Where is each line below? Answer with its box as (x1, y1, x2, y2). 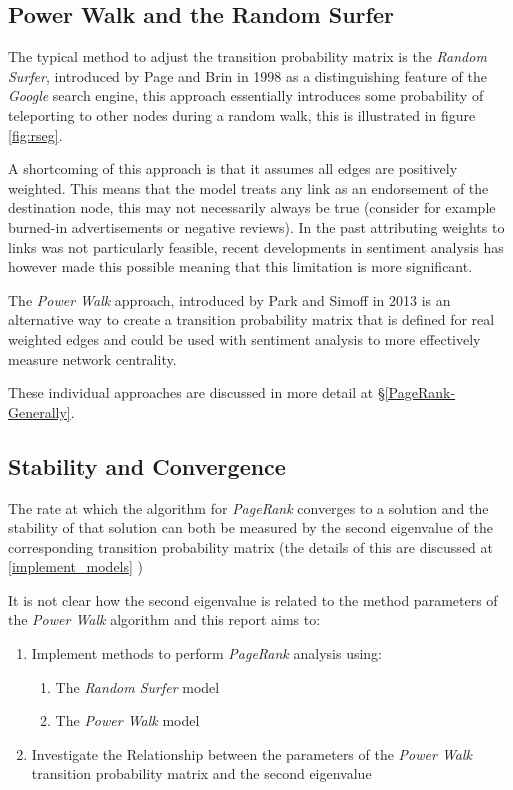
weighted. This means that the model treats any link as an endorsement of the (8, 177, 489, 198)
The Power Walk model (55, 710, 200, 731)
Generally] (8, 401, 71, 422)
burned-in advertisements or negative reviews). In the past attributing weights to (8, 216, 505, 237)
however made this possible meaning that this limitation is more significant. (8, 256, 473, 277)
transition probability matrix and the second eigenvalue (31, 763, 372, 784)
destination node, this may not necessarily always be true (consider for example (8, 197, 496, 218)
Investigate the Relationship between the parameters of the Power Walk (31, 743, 472, 764)
